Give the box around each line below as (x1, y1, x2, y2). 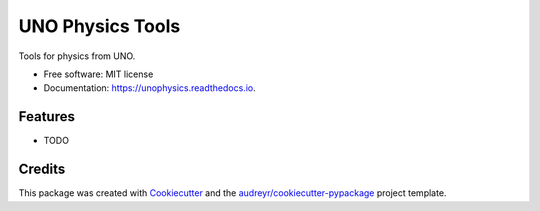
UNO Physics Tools (18, 15, 181, 37)
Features (18, 108, 75, 125)
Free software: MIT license (43, 68, 154, 80)
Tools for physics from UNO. (18, 50, 136, 62)
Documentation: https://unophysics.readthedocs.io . (43, 82, 256, 94)
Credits (18, 161, 66, 178)
